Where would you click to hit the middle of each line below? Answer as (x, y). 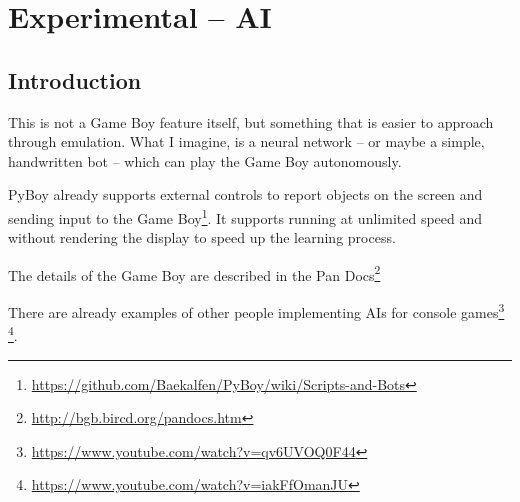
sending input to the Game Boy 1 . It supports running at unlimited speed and (245, 216)
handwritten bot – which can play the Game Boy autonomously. (205, 160)
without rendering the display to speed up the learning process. (202, 237)
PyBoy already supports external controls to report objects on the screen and (245, 194)
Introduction (75, 79)
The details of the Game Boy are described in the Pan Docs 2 (194, 273)
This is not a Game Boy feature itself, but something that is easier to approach (251, 121)
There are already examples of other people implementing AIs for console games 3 (256, 310)
